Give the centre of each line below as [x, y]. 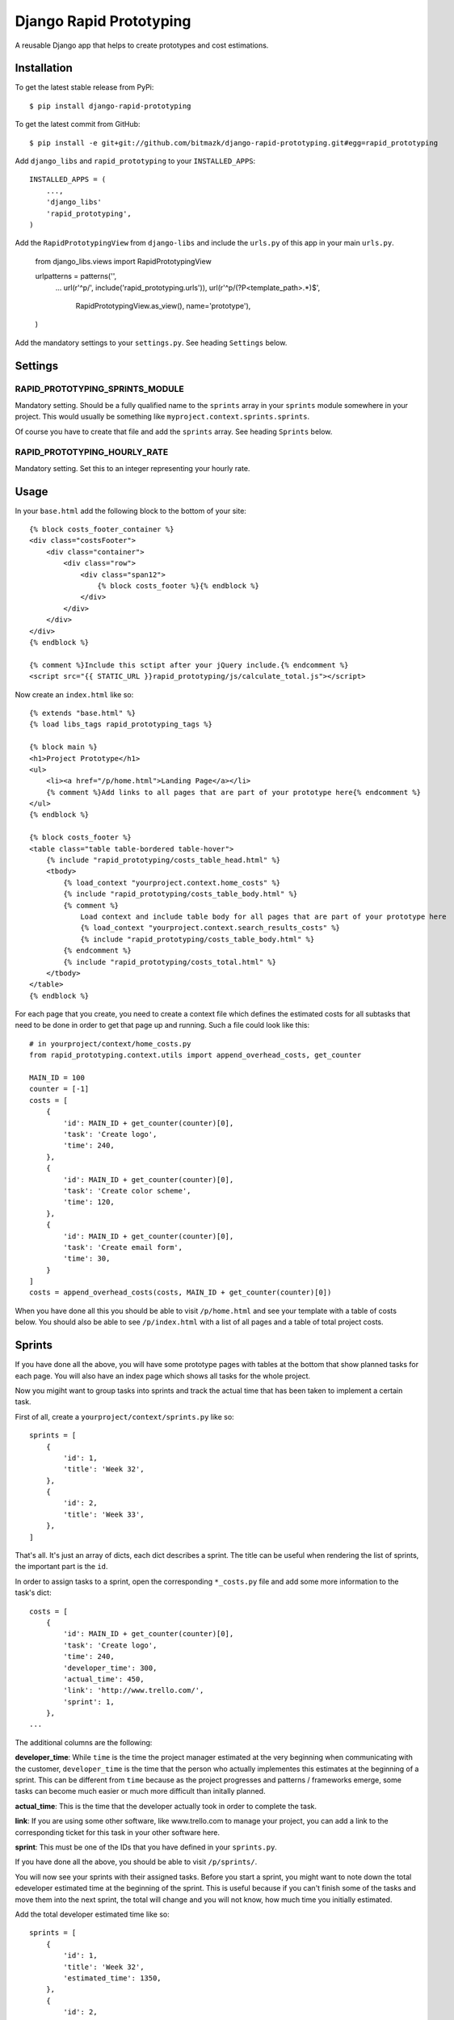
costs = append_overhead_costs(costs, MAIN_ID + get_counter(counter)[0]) [181, 1292]
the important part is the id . [61, 1567]
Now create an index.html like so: [74, 694]
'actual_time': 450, [104, 1679]
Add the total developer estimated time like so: [92, 1914]
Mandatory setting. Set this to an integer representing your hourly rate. [132, 468]
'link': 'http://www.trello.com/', [134, 1690]
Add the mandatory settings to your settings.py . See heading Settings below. [151, 343]
